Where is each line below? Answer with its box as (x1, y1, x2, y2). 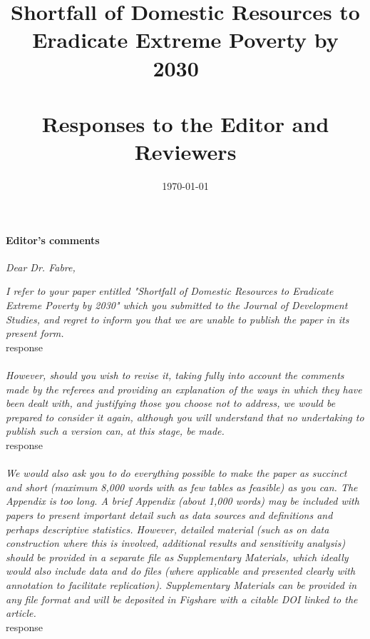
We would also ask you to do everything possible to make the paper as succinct (6, 466, 347, 480)
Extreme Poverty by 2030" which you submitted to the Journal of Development (6, 298, 348, 313)
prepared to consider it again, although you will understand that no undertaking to (6, 409, 364, 424)
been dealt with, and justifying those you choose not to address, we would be (6, 396, 336, 411)
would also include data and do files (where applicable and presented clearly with (6, 563, 356, 578)
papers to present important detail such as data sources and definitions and (6, 507, 333, 522)
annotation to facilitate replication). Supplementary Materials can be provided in (6, 577, 357, 592)
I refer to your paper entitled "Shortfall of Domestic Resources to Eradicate (6, 283, 334, 298)
